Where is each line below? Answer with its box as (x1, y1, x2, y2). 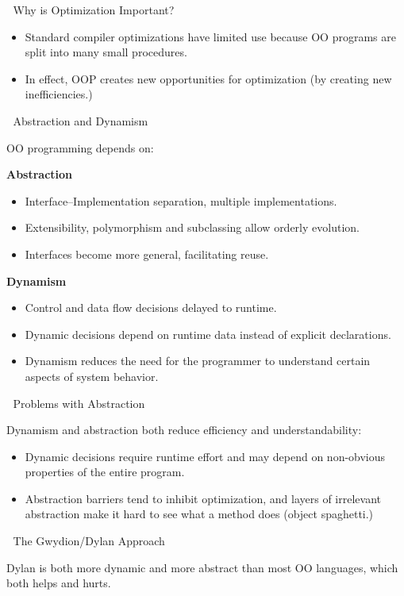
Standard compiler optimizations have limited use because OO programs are (25, 28, 396, 44)
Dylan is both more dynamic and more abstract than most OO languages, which (6, 559, 398, 575)
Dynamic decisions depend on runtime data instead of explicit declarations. (25, 325, 391, 342)
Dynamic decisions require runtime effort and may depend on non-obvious (25, 448, 386, 464)
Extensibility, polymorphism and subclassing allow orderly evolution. (25, 219, 360, 236)
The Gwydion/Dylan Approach (13, 533, 165, 549)
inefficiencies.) (25, 86, 93, 102)
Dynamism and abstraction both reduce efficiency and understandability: (6, 421, 362, 438)
